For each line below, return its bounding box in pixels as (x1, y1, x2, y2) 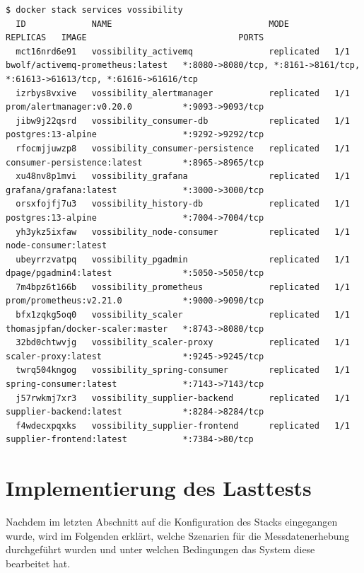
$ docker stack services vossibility (6, 5, 183, 15)
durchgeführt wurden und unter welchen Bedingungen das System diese (6, 542, 315, 557)
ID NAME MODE (16, 18, 289, 29)
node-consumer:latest (6, 241, 107, 251)
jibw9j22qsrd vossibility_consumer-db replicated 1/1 (16, 115, 350, 126)
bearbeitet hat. (6, 555, 71, 570)
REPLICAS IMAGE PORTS (6, 33, 264, 43)
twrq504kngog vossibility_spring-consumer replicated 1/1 (16, 365, 350, 376)
